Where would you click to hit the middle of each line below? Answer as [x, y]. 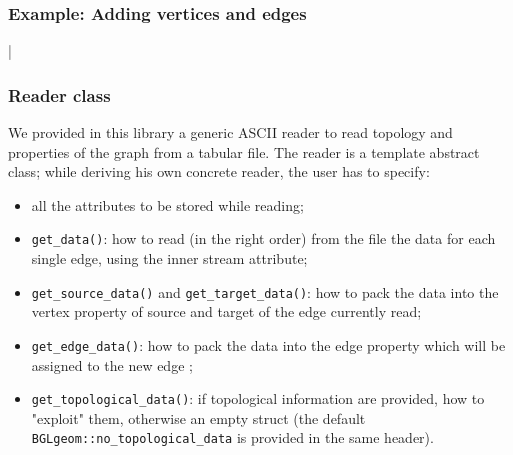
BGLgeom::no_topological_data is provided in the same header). [232, 437]
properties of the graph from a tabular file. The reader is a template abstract [244, 151]
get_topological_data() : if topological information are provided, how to [258, 398]
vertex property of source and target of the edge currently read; [226, 311]
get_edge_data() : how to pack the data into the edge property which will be [268, 344]
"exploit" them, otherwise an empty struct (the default [198, 417]
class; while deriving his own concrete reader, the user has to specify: [219, 171]
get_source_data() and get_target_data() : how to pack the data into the [265, 291]
